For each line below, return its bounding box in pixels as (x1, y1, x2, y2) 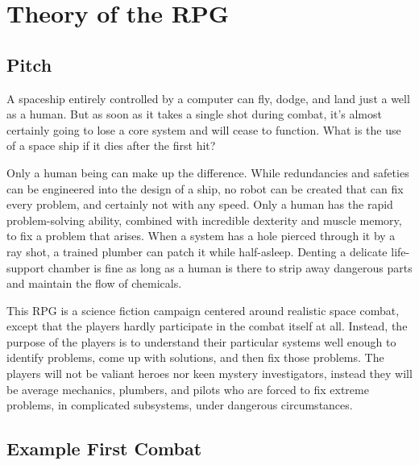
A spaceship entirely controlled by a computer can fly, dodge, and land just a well (6, 89, 410, 106)
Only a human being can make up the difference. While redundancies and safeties (6, 164, 409, 181)
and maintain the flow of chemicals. (6, 275, 182, 292)
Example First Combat (6, 436, 202, 461)
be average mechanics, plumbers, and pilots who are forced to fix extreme (6, 380, 369, 397)
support (6, 259, 45, 276)
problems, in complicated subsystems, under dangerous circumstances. (6, 396, 353, 413)
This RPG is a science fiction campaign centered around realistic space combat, (6, 301, 400, 318)
